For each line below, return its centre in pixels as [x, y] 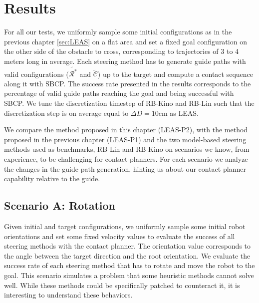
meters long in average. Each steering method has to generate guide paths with [125, 61]
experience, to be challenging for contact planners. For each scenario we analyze [126, 158]
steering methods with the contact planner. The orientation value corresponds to [128, 246]
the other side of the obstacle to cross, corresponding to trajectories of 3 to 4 [122, 51]
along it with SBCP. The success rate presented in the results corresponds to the [128, 83]
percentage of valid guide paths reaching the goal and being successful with [119, 93]
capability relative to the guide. [52, 178]
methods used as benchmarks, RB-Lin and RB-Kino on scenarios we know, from [127, 149]
